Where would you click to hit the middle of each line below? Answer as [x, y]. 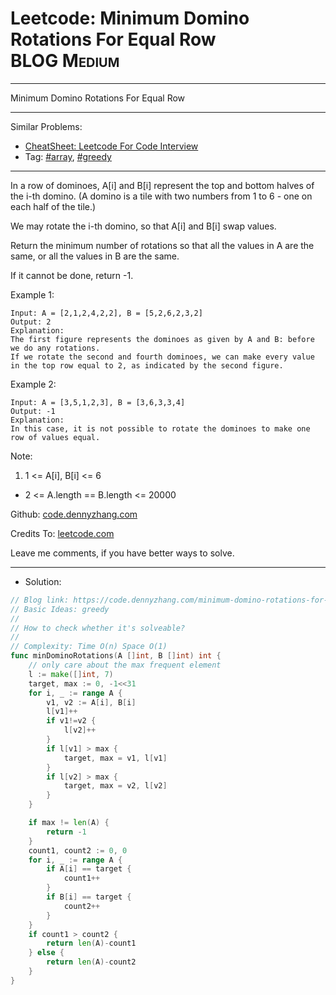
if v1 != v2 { [71, 721]
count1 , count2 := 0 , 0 [78, 850]
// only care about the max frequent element [125, 665]
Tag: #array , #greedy [68, 156]
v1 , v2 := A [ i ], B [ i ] [91, 702]
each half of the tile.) [53, 206]
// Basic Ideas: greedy [60, 609]
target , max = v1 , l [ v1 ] [115, 758]
